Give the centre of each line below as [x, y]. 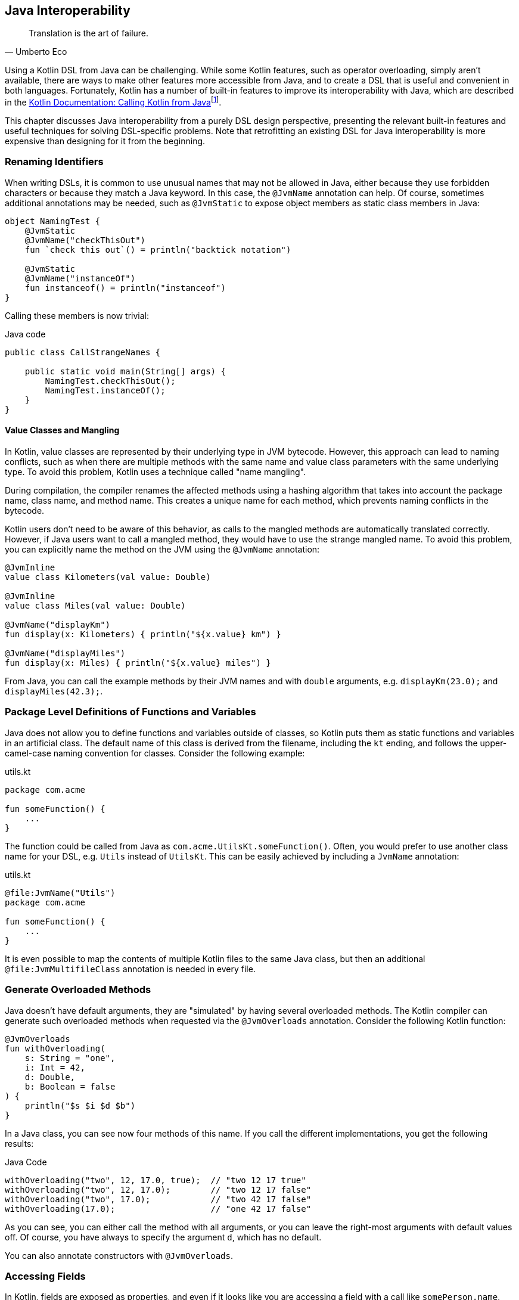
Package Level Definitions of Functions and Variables [130, 712]
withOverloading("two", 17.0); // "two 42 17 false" [158, 1199]
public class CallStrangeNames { [83, 352]
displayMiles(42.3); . [54, 691]
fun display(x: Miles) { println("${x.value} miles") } [138, 663]
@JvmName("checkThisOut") [85, 240]
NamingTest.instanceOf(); [105, 390]
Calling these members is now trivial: [77, 315]
